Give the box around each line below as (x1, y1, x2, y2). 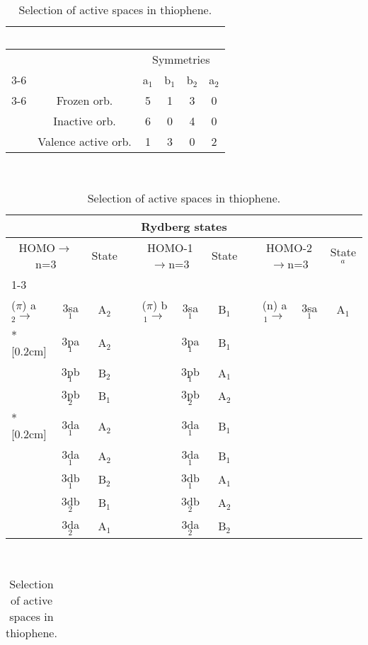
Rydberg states (141, 217, 227, 234)
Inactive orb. (53, 113, 116, 129)
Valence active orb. (38, 133, 132, 149)
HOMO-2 (266, 239, 312, 256)
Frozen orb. (56, 92, 113, 108)
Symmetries (152, 51, 210, 67)
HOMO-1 (146, 239, 193, 256)
